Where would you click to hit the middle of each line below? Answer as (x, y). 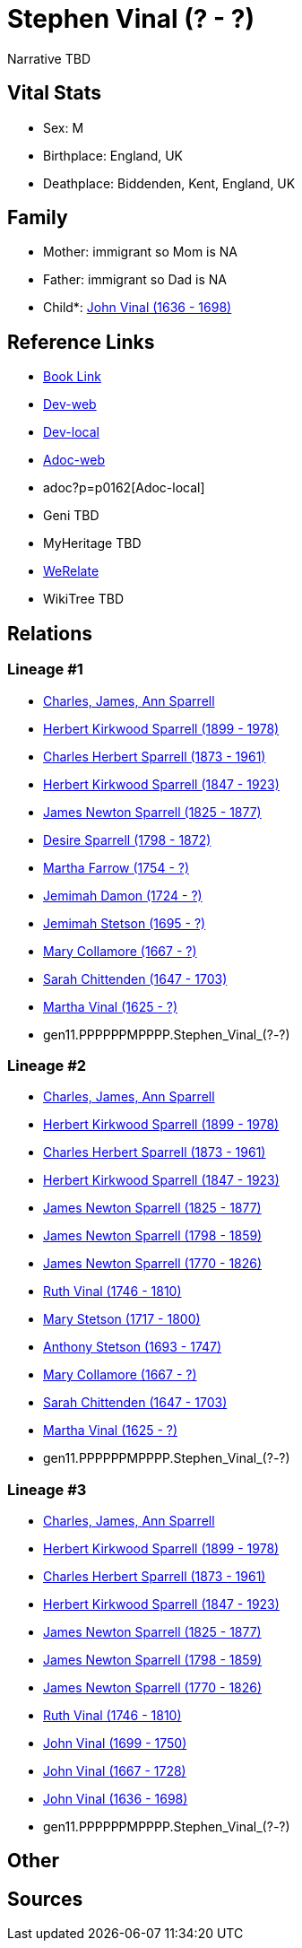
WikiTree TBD (84, 599)
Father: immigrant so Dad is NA (135, 280)
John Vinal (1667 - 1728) (115, 1771)
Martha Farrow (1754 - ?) (116, 867)
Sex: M (64, 127)
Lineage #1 (45, 670)
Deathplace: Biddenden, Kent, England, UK (169, 183)
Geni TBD (71, 516)
